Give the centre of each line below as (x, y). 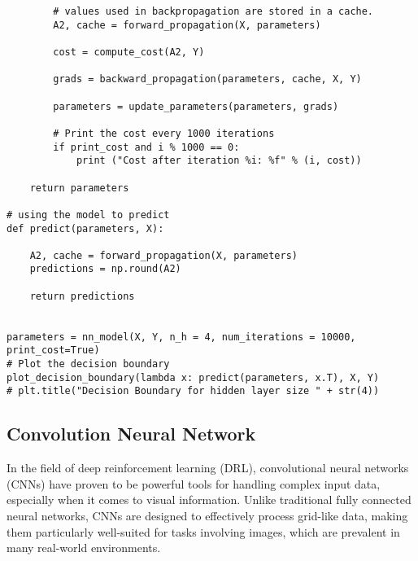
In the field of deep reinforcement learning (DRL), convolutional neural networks (208, 468)
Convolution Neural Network (131, 434)
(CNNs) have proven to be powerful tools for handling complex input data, (194, 483)
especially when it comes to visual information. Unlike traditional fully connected (209, 500)
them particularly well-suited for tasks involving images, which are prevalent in (203, 531)
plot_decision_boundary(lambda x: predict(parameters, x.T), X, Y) (193, 377)
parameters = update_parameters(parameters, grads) (196, 106)
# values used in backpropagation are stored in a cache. (213, 11)
